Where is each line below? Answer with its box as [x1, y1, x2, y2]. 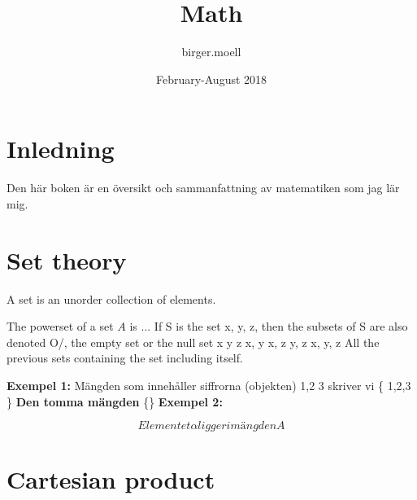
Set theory [7, 243, 127, 276]
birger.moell [181, 43, 241, 60]
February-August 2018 [155, 70, 267, 87]
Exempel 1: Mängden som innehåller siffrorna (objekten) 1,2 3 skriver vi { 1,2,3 [7, 376, 411, 393]
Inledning [7, 132, 115, 165]
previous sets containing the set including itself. [7, 349, 243, 366]
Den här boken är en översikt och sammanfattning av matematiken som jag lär [7, 179, 400, 196]
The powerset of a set [7, 318, 114, 335]
